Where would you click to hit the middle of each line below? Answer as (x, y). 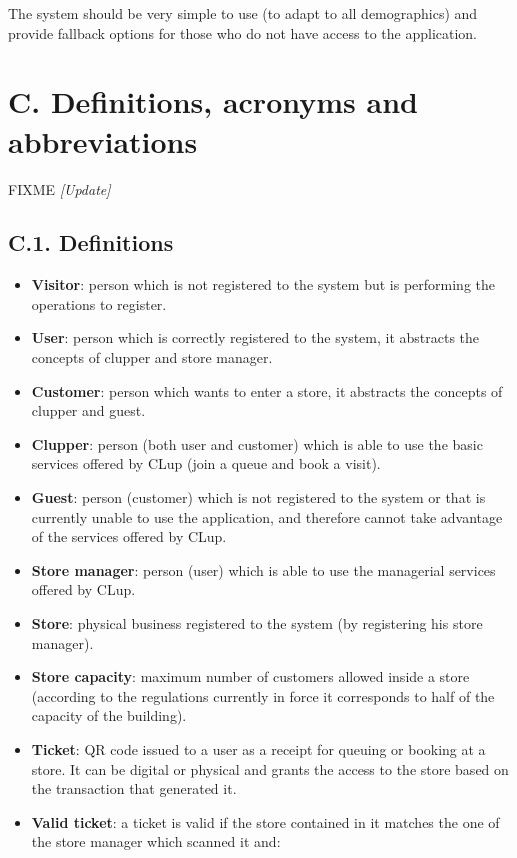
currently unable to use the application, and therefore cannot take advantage (267, 516)
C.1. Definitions (91, 242)
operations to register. (99, 303)
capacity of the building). (109, 715)
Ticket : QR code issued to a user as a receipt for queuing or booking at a (258, 748)
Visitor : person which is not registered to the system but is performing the (263, 284)
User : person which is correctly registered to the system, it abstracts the (255, 337)
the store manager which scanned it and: (156, 841)
